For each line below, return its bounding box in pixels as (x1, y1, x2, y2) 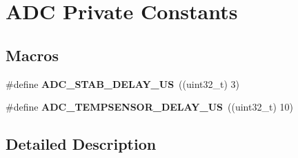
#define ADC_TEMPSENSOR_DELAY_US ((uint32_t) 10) (6, 100, 293, 114)
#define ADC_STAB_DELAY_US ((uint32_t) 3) (6, 76, 240, 91)
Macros (6, 44, 59, 65)
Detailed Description (6, 133, 157, 155)
